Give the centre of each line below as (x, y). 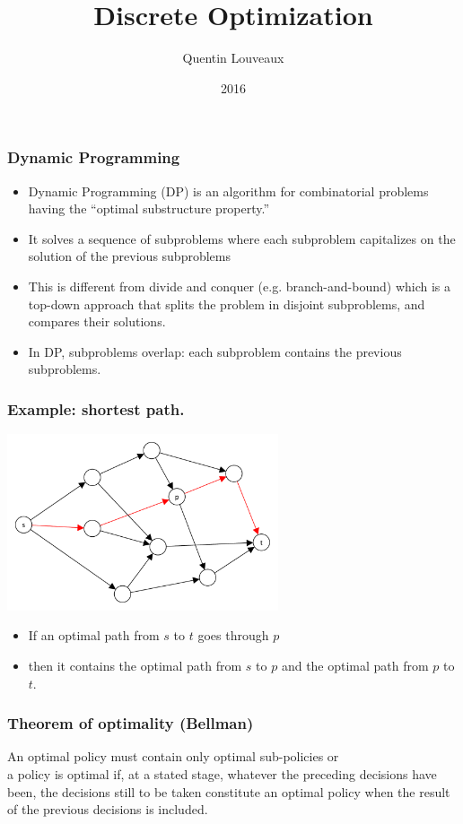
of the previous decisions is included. (108, 809)
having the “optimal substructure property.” (149, 208)
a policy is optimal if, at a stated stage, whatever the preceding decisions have (222, 774)
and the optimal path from (355, 666)
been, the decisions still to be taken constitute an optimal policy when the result (229, 791)
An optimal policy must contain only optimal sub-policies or (173, 756)
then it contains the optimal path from (135, 666)
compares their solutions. (97, 321)
